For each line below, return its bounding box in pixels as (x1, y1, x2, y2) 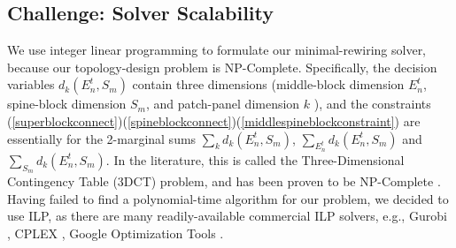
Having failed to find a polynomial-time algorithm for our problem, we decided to (7, 189, 449, 207)
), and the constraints (313, 94, 431, 113)
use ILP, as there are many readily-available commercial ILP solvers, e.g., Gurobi (7, 207, 447, 225)
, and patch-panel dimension (145, 94, 300, 113)
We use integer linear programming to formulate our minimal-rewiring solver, (7, 41, 427, 59)
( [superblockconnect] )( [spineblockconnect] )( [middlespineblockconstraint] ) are (7, 111, 421, 130)
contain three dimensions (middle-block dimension (132, 75, 405, 94)
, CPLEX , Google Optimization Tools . (7, 223, 224, 242)
